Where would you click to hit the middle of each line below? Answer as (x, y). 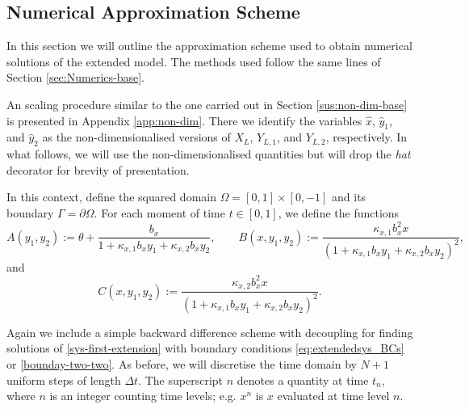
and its (349, 197)
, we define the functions (339, 212)
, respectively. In (366, 137)
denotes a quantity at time (303, 379)
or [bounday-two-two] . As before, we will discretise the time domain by (182, 363)
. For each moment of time (159, 212)
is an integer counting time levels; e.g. (143, 396)
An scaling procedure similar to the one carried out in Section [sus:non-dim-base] (207, 104)
